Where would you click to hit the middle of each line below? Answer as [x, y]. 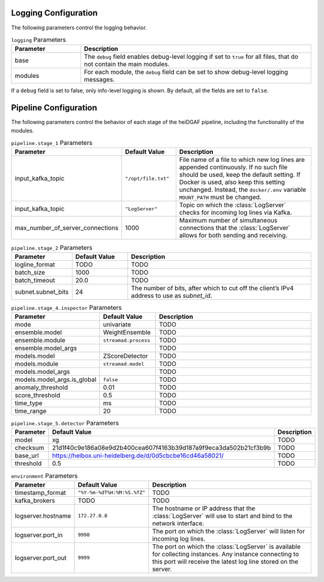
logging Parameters [38, 40]
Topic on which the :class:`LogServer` [232, 205]
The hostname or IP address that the [204, 508]
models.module [37, 364]
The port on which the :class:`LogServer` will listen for [229, 531]
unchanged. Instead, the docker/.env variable [242, 190]
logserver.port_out [41, 557]
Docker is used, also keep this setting [232, 182]
